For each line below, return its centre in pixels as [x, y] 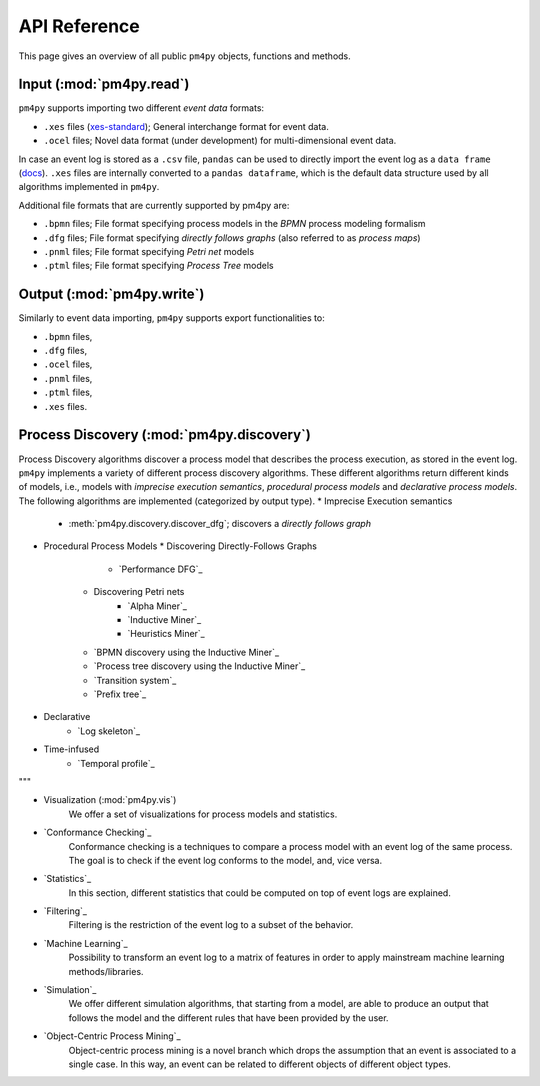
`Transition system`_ [135, 680]
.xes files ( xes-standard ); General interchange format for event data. [186, 126]
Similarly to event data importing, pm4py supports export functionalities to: [171, 318]
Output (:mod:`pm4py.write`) [111, 294]
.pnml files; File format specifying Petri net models [149, 251]
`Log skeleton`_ [108, 731]
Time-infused [71, 749]
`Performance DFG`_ [160, 569]
